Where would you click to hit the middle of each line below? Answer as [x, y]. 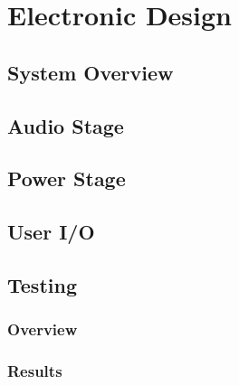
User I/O [51, 232]
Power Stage [67, 178]
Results [35, 371]
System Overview [91, 72]
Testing [42, 284]
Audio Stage [66, 125]
